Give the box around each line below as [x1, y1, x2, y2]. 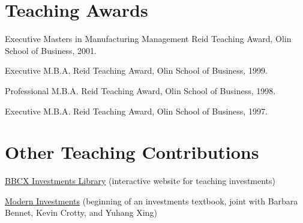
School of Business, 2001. [5, 44, 97, 56]
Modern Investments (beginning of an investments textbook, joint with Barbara [5, 194, 298, 207]
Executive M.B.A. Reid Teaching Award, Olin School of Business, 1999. [5, 64, 268, 77]
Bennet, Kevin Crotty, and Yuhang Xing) [5, 206, 157, 219]
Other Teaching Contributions [5, 140, 259, 164]
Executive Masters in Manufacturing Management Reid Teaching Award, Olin [5, 32, 292, 45]
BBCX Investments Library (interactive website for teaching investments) [5, 174, 276, 187]
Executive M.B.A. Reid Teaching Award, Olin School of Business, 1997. [5, 104, 268, 117]
